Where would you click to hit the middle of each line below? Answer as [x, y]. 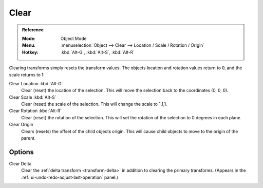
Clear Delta [20, 164]
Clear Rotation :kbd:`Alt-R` [35, 111]
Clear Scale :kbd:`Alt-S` [33, 97]
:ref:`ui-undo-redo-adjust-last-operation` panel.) [70, 177]
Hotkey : [30, 52]
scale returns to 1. [27, 75]
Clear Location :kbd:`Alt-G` [36, 83]
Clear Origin [21, 125]
